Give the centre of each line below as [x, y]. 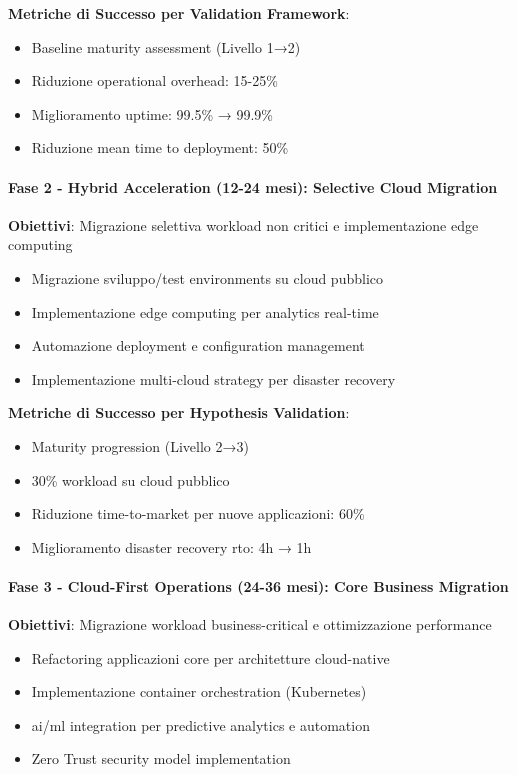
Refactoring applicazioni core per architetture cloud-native [210, 657]
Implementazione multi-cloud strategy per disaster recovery [213, 378]
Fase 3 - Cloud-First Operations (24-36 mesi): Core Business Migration [258, 585]
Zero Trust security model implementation [161, 758]
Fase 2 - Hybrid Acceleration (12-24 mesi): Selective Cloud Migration [253, 186]
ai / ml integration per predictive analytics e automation [200, 724]
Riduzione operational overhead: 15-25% [154, 80]
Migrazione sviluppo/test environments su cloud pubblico [207, 277]
